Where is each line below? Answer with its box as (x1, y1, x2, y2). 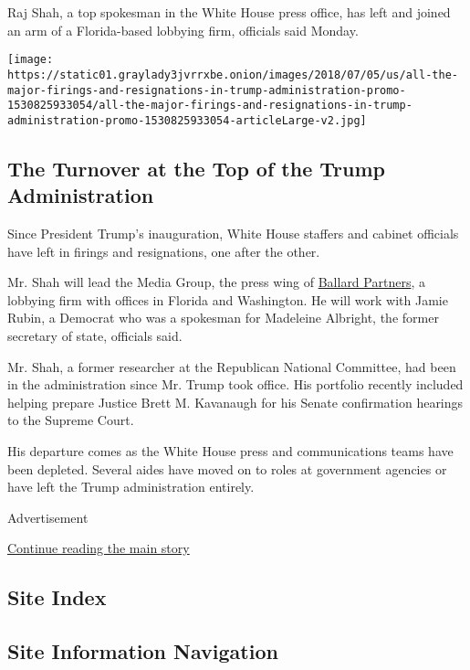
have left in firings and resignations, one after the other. (7, 241, 320, 261)
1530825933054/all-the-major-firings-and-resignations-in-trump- (7, 99, 413, 112)
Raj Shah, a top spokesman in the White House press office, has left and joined (7, 3, 451, 21)
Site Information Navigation (7, 637, 278, 665)
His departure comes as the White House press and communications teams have (7, 441, 454, 460)
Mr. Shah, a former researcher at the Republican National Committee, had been (7, 356, 456, 376)
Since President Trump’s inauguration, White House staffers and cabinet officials (7, 224, 459, 243)
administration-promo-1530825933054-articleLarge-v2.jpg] (7, 113, 367, 127)
